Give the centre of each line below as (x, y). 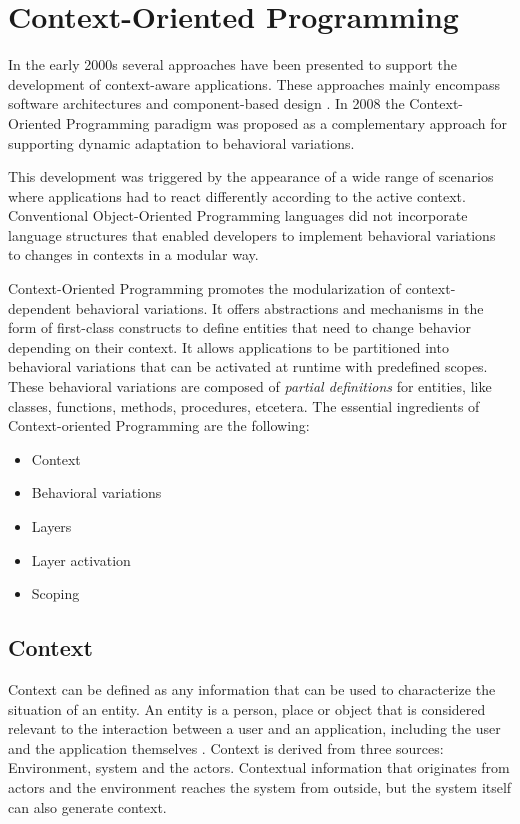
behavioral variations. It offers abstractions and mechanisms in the (279, 307)
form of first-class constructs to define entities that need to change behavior (239, 327)
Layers (51, 526)
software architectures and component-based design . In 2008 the (206, 103)
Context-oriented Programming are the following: (159, 425)
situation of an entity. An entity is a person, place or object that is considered (247, 708)
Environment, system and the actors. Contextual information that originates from (259, 767)
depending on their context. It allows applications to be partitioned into (228, 346)
